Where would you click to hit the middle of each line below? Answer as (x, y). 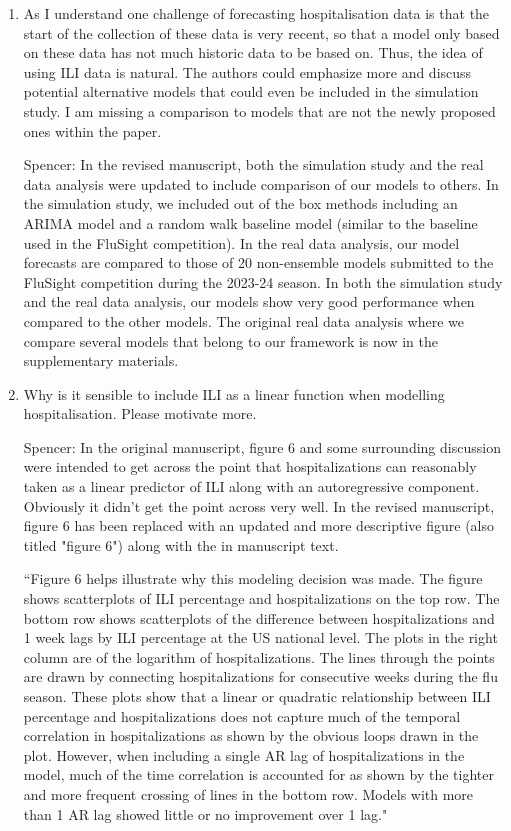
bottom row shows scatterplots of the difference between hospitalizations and (259, 617)
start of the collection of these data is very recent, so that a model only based (261, 32)
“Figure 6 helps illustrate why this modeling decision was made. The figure (253, 578)
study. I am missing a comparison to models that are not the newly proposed (259, 110)
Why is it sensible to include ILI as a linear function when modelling (234, 393)
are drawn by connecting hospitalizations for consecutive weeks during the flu (260, 676)
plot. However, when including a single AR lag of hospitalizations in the (244, 754)
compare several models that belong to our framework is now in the (230, 340)
